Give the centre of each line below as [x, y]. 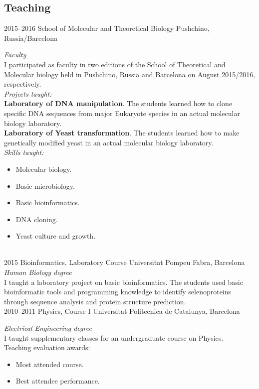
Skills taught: [24, 152]
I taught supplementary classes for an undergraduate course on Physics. [114, 337]
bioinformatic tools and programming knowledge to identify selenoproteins [118, 292]
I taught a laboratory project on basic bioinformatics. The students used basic [124, 282]
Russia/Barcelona [31, 38]
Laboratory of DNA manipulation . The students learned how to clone [118, 103]
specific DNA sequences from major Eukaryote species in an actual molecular [122, 113]
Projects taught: [28, 93]
